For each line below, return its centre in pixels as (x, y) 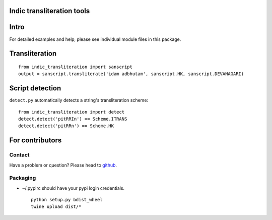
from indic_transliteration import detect (72, 112)
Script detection (35, 88)
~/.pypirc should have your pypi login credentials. (73, 188)
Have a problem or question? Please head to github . (63, 165)
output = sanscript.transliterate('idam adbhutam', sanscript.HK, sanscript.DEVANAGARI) (131, 74)
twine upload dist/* (56, 207)
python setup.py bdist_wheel (67, 200)
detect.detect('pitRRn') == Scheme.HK (66, 126)
